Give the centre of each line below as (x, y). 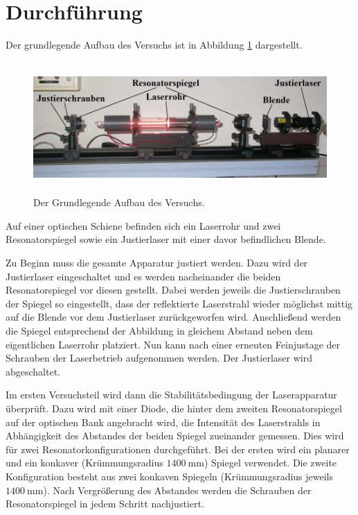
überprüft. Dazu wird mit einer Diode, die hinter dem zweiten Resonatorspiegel (174, 408)
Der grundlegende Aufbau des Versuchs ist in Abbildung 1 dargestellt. (154, 45)
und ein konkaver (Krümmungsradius (84, 463)
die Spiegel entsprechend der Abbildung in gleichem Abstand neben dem (159, 331)
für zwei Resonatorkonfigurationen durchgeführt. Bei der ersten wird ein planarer (178, 449)
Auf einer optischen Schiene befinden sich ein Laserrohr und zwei (143, 225)
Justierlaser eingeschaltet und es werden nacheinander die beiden (143, 276)
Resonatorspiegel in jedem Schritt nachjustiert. (105, 504)
